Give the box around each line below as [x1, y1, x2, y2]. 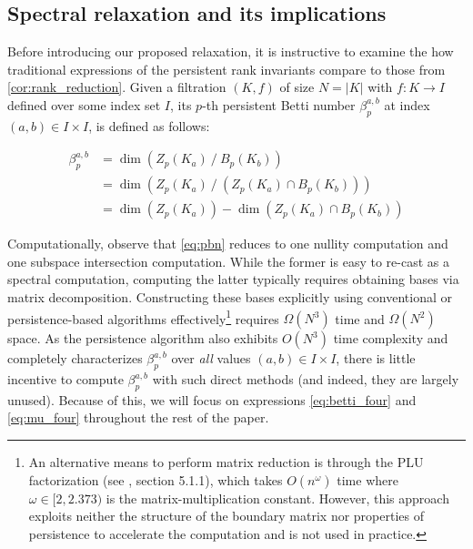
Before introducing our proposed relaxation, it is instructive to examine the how [7, 42, 454, 61]
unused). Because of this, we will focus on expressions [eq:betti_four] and [7, 390, 417, 409]
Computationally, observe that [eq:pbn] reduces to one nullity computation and [7, 234, 448, 253]
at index [384, 95, 430, 114]
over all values [171, 349, 251, 368]
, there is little [336, 349, 416, 368]
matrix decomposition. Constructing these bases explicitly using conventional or [7, 288, 453, 307]
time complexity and [333, 329, 448, 348]
